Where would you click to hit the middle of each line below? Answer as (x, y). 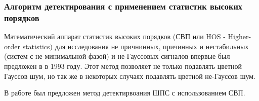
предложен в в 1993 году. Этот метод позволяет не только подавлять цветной (123, 66)
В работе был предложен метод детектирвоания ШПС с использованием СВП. (125, 93)
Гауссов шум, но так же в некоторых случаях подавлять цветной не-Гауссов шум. (130, 76)
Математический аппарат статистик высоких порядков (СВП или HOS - (115, 36)
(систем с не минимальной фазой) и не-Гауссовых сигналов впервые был (117, 56)
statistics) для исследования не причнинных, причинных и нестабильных (136, 46)
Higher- (240, 36)
